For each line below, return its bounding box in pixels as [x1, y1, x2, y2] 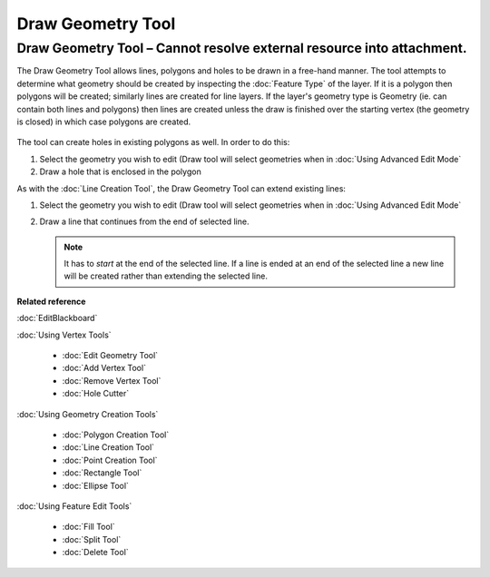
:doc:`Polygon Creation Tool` [62, 429, 170, 440]
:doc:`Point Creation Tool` [62, 455, 158, 465]
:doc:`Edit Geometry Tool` [62, 350, 159, 361]
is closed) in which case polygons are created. [16, 116, 191, 127]
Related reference [16, 296, 86, 307]
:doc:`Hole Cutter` [62, 388, 130, 399]
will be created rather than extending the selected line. [64, 270, 268, 281]
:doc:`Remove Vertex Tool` [62, 375, 162, 386]
